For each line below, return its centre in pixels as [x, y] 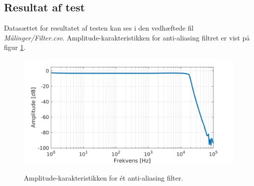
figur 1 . [15, 47]
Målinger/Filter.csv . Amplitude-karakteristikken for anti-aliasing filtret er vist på [127, 37]
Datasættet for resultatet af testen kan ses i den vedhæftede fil [99, 28]
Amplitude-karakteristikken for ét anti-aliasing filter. [104, 177]
